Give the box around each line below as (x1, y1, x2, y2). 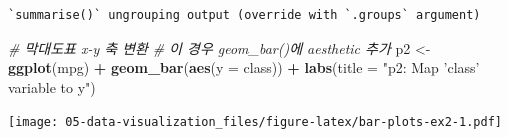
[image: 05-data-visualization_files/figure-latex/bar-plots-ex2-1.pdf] (8, 115, 502, 130)
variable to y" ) (8, 76, 96, 97)
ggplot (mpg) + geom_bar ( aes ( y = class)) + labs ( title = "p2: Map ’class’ (8, 57, 480, 78)
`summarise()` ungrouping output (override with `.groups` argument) (8, 8, 481, 22)
